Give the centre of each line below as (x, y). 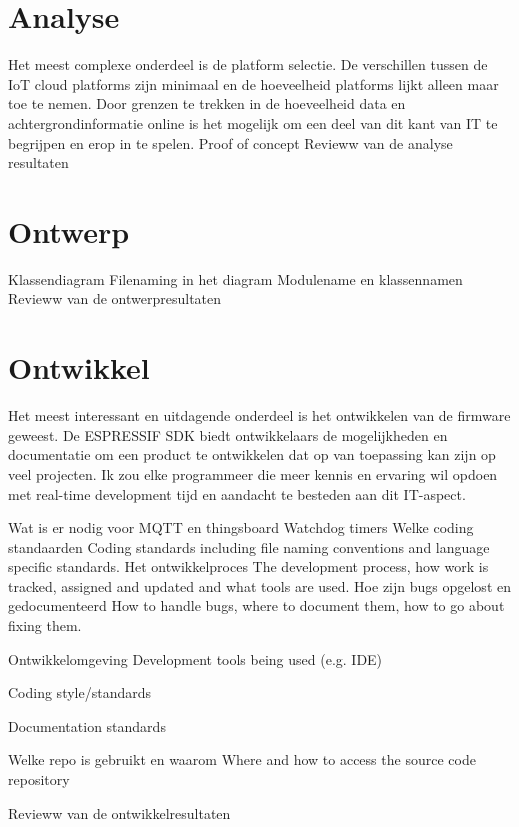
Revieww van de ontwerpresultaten (115, 298)
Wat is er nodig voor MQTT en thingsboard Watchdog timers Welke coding (241, 527)
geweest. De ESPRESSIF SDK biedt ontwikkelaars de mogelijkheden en (228, 434)
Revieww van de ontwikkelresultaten (119, 812)
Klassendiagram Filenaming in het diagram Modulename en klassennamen (235, 278)
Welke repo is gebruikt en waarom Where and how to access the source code (242, 759)
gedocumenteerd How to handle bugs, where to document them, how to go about (256, 605)
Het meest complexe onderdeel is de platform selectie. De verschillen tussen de (248, 64)
